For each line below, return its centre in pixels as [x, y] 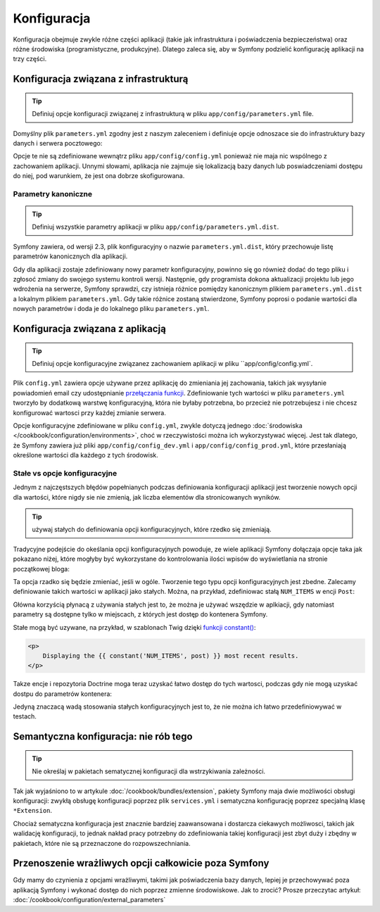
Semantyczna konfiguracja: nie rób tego [103, 736]
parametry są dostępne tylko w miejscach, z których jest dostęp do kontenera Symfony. [140, 614]
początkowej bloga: [41, 569]
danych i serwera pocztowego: [58, 143]
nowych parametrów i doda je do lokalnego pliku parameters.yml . [111, 309]
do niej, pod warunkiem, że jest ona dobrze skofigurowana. [99, 176]
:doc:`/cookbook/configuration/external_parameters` [89, 900]
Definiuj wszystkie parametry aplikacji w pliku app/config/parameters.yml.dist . [156, 227]
